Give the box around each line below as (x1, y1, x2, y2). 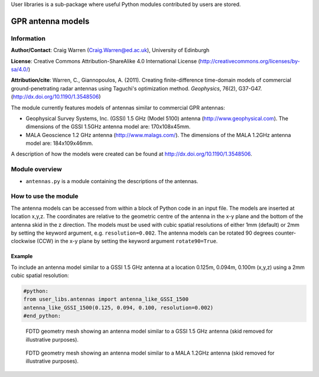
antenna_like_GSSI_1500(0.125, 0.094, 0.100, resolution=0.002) (23, 304, 214, 311)
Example (11, 253, 33, 260)
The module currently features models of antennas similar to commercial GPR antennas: (11, 104, 226, 111)
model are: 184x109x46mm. (25, 139, 93, 147)
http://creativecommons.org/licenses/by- (200, 57, 301, 64)
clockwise (11, 238, 35, 245)
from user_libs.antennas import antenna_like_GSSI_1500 (23, 296, 189, 303)
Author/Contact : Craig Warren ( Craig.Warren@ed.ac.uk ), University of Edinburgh (11, 47, 210, 54)
